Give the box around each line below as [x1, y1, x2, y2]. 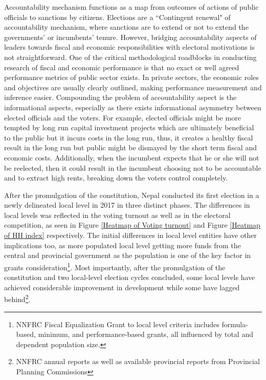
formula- [221, 318, 248, 329]
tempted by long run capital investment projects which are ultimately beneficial [4, 122, 254, 133]
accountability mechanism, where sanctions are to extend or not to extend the [4, 22, 249, 32]
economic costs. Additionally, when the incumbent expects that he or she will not [4, 152, 259, 163]
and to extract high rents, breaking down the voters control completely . [4, 172, 228, 183]
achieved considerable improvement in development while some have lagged [4, 282, 240, 292]
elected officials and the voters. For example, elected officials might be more [4, 112, 241, 123]
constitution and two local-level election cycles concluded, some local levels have [4, 272, 255, 283]
